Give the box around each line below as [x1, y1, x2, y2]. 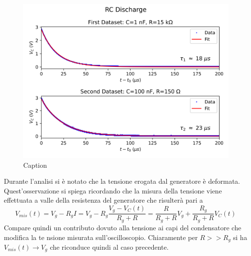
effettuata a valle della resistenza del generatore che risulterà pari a [4, 195, 203, 205]
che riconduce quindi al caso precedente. [50, 241, 169, 252]
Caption [23, 160, 47, 170]
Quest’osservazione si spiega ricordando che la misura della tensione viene [4, 185, 222, 195]
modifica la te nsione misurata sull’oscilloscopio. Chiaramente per [4, 232, 198, 242]
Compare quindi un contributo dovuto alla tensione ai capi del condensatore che [4, 222, 241, 232]
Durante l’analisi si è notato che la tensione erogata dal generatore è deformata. [4, 176, 240, 186]
